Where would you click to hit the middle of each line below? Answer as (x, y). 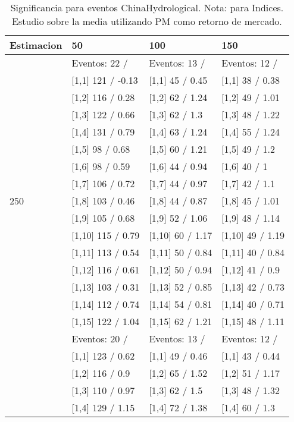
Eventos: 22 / (100, 63)
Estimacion (36, 45)
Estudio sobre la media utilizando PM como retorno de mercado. (147, 21)
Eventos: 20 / (100, 338)
